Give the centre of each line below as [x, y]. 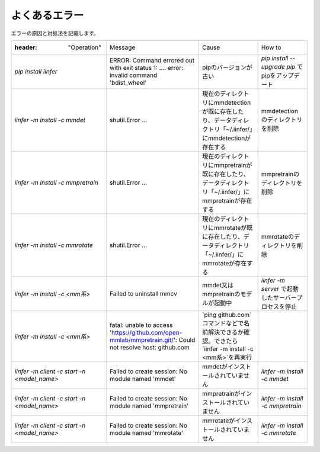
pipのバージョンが [227, 67]
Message [123, 47]
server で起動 [280, 288]
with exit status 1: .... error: [147, 68]
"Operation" [85, 47]
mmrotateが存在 [224, 263]
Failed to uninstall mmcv [143, 293]
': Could [184, 339]
